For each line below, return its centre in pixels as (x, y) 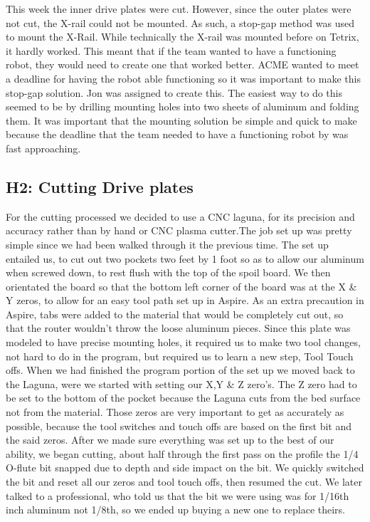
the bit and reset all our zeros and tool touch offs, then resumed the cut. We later (184, 482)
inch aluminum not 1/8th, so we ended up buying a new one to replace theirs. (176, 510)
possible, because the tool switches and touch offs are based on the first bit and (179, 426)
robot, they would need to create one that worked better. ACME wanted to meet (183, 64)
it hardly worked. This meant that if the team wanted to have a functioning (171, 50)
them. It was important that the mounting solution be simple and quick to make (181, 120)
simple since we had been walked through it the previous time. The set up (167, 244)
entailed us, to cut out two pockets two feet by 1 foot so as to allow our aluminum (185, 258)
